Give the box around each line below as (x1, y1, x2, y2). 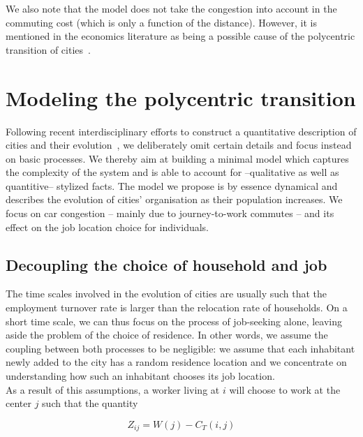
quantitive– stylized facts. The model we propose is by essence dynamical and (6, 178, 338, 193)
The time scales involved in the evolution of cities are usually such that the (6, 286, 327, 301)
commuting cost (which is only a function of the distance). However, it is (6, 15, 317, 29)
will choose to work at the (229, 382, 341, 397)
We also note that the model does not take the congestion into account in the (6, 1, 337, 15)
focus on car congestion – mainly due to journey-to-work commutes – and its (6, 206, 334, 221)
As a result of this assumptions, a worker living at (6, 382, 220, 397)
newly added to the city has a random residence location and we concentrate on (6, 355, 347, 369)
